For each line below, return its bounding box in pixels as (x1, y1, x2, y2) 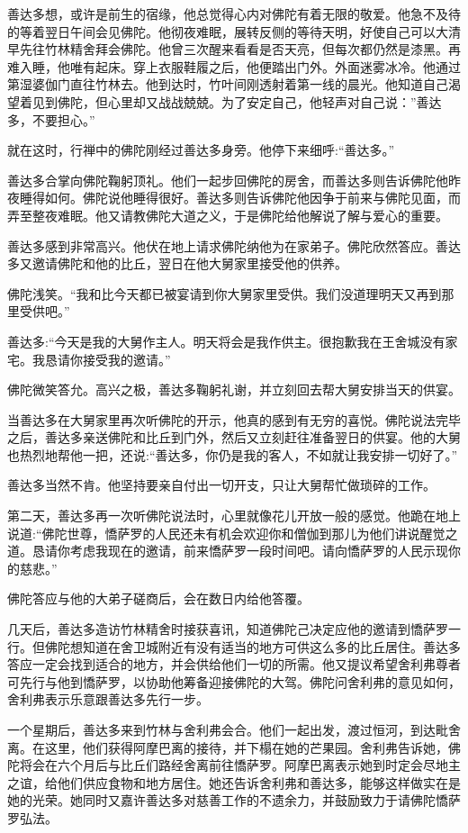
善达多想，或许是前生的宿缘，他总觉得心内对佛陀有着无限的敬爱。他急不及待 (7, 5, 461, 23)
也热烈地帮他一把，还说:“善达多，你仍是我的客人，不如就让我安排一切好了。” (7, 445, 458, 464)
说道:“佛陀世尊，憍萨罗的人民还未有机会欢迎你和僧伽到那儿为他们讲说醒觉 (7, 523, 445, 542)
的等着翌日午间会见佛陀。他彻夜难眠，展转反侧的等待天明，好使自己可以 (7, 22, 436, 41)
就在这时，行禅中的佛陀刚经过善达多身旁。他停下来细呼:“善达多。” (7, 140, 395, 159)
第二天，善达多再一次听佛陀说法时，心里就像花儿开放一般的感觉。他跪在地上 (7, 506, 461, 525)
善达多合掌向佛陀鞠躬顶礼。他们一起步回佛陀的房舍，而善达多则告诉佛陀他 (7, 170, 448, 189)
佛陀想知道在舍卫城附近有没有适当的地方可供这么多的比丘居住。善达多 (44, 637, 461, 656)
